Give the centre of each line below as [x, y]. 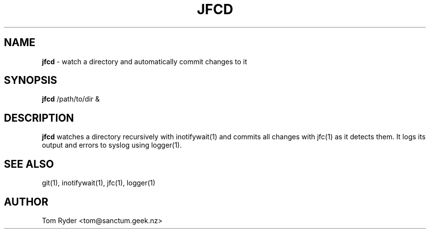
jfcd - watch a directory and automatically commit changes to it [145, 61]
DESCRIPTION [39, 118]
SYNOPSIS [31, 80]
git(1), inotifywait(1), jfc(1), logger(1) [99, 183]
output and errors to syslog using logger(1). [112, 145]
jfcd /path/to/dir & [71, 99]
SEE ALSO [29, 164]
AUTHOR [26, 202]
